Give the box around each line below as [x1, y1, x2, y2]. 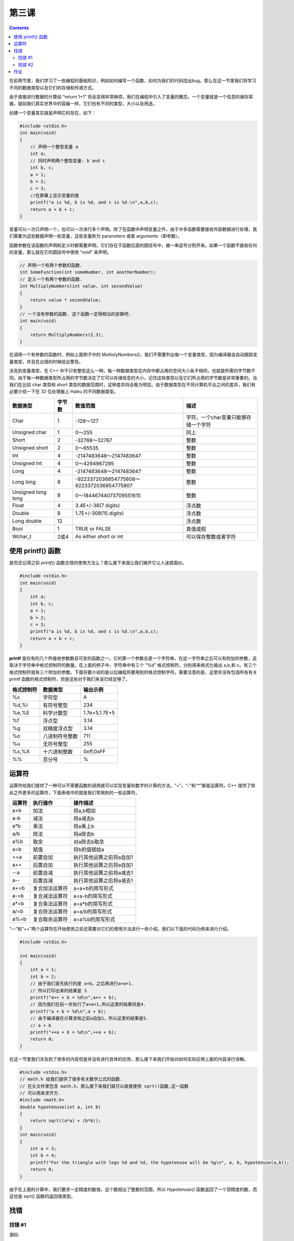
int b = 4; [30, 1153, 57, 1159]
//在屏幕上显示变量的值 [30, 193, 79, 198]
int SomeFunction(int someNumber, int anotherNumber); [19, 270, 156, 275]
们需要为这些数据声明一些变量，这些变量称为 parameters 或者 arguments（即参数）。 [9, 233, 182, 239]
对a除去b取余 [73, 838, 104, 845]
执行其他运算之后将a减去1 [73, 877, 134, 884]
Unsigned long [12, 488, 47, 495]
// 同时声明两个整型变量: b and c [30, 158, 105, 163]
